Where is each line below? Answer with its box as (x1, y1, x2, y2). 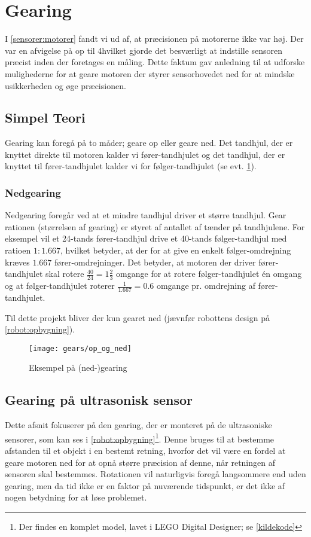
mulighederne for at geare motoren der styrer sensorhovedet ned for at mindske (5, 67, 295, 80)
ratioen (5, 244, 31, 257)
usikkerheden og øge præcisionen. (5, 79, 126, 91)
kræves (5, 255, 30, 268)
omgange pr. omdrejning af (156, 279, 255, 292)
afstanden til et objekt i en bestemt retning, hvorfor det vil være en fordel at (5, 444, 286, 456)
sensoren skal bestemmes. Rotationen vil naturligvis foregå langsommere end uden (5, 468, 306, 480)
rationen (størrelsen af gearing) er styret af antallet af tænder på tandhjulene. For (5, 220, 305, 233)
